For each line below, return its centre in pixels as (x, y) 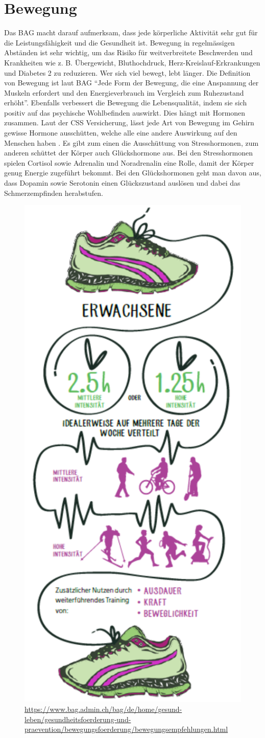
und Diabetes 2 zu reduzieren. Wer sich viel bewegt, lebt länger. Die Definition (127, 72)
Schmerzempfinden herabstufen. (54, 193)
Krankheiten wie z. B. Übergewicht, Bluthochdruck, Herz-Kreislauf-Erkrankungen (132, 62)
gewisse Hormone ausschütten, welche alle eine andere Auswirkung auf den (121, 133)
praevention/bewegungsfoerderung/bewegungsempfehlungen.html (126, 729)
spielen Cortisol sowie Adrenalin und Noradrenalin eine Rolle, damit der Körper (129, 162)
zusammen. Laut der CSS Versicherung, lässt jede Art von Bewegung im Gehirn (129, 122)
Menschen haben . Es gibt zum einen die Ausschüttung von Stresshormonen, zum (131, 142)
